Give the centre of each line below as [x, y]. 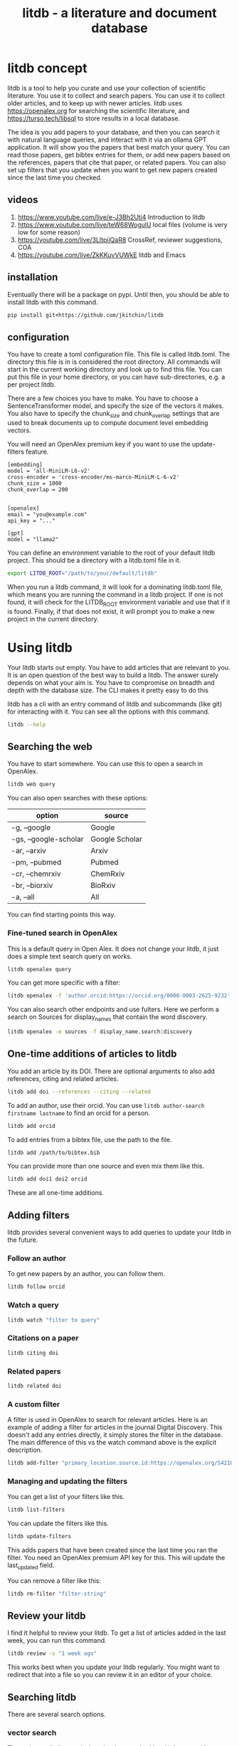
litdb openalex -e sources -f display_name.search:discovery [100, 1032]
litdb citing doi [33, 1353]
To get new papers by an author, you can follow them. [86, 1274]
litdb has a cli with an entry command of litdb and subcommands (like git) [115, 704]
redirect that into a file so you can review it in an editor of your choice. [110, 1675]
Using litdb [40, 648]
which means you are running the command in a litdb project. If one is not [115, 594]
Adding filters [38, 1215]
